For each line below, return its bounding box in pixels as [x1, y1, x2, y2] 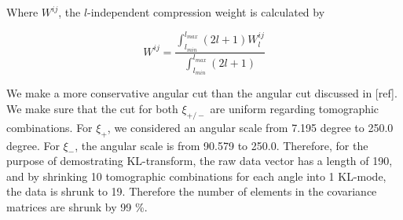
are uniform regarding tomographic [210, 100, 379, 116]
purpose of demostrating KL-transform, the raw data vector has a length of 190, [6, 152, 393, 169]
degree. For [6, 137, 60, 153]
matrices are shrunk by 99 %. [6, 198, 148, 214]
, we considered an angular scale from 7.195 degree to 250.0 [107, 119, 394, 135]
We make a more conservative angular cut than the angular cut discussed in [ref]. [6, 85, 398, 101]
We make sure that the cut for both [6, 100, 178, 116]
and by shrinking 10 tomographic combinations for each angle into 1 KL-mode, [6, 167, 387, 184]
